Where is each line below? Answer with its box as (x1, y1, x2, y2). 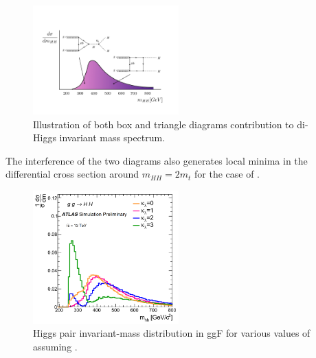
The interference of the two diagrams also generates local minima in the (5, 153, 308, 167)
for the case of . (194, 167, 260, 181)
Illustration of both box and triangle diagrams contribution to (33, 117, 294, 131)
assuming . (33, 339, 78, 353)
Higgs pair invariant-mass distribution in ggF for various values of (33, 326, 311, 340)
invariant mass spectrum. (59, 130, 166, 145)
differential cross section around (5, 167, 139, 181)
